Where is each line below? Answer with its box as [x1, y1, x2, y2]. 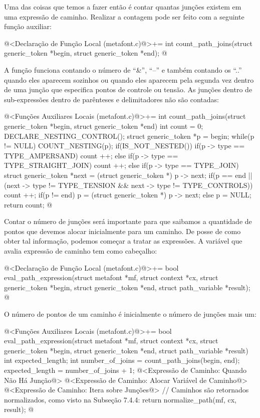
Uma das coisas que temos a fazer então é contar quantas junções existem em [4, 2, 241, 12]
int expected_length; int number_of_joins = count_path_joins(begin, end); [4, 355, 240, 365]
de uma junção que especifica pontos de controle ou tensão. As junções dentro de [4, 84, 252, 95]
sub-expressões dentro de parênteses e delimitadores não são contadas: [4, 94, 219, 104]
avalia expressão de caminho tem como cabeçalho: [4, 246, 157, 256]
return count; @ [4, 199, 53, 210]
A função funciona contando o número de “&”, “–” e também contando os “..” [4, 64, 242, 75]
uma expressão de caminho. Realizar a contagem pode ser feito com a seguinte [4, 11, 244, 22]
